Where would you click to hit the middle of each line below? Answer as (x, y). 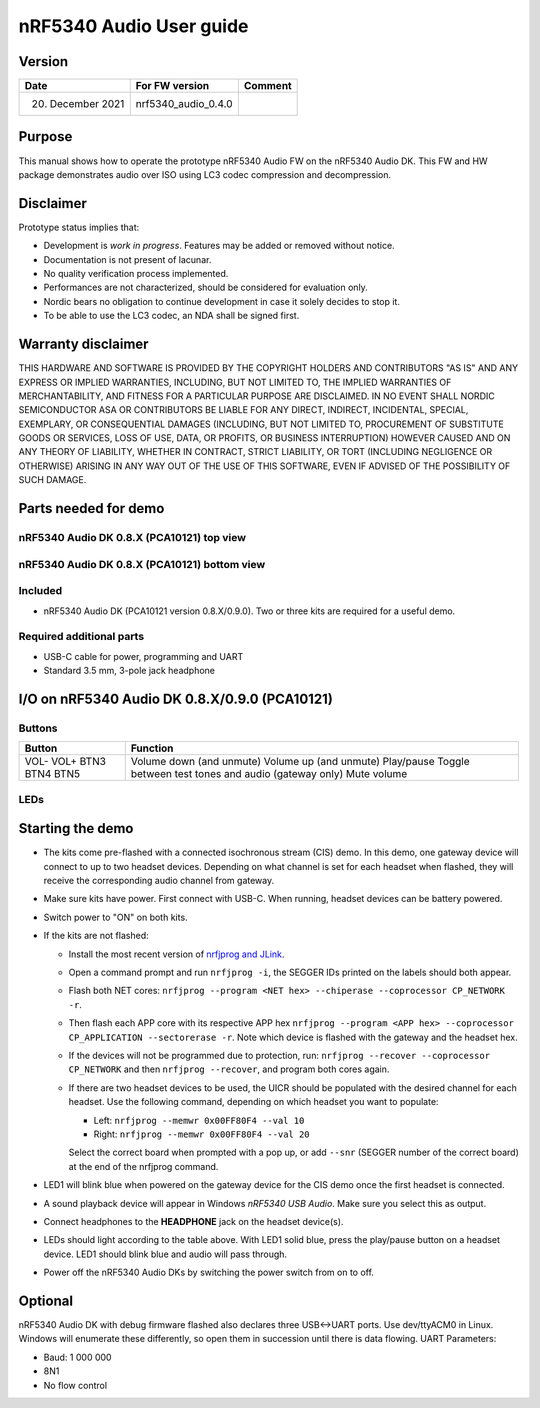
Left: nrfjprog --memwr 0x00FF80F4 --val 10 (199, 1120)
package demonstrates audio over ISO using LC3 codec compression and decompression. (205, 174)
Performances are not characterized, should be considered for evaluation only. (206, 287)
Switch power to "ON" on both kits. (116, 917)
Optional (46, 1300)
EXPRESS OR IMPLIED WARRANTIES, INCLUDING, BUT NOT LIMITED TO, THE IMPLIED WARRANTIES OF (235, 382)
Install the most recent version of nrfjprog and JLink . (176, 954)
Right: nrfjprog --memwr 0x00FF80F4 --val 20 (201, 1134)
